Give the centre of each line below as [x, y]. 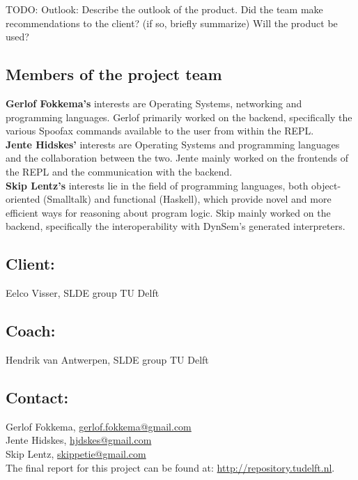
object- [326, 185]
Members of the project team [114, 74]
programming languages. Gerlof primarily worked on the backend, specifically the [179, 117]
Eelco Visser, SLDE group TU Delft [83, 293]
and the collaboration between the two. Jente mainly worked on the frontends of [177, 158]
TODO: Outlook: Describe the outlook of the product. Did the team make [164, 9]
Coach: [31, 331]
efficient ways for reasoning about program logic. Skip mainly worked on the [168, 212]
